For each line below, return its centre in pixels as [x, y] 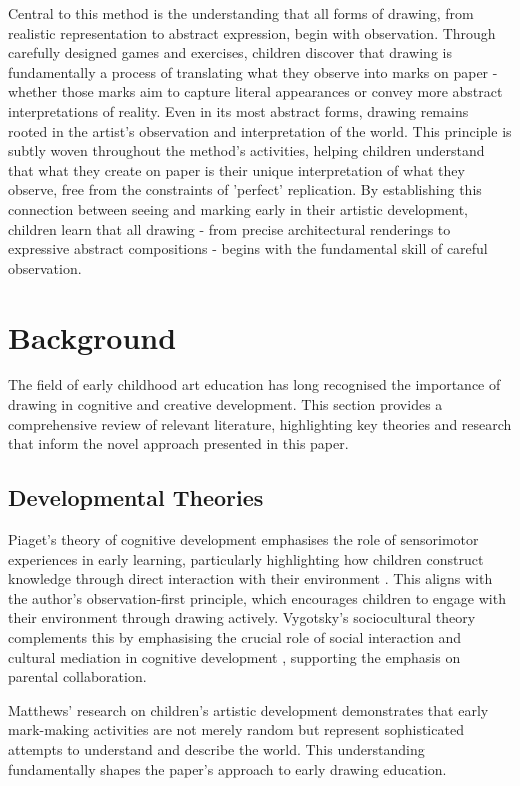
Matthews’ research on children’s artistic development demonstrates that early [248, 709]
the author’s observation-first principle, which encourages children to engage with [257, 597]
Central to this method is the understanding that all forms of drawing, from [241, 13]
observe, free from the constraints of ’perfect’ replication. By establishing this [245, 189]
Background [92, 336]
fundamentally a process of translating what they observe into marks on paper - [253, 71]
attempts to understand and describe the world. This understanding [216, 748]
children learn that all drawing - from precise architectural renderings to [229, 228]
